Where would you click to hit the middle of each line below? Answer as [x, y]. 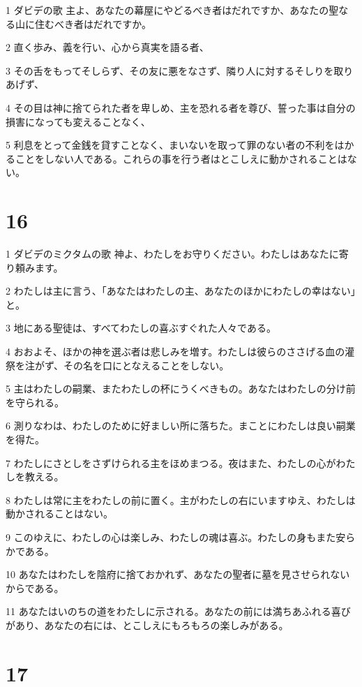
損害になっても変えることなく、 [78, 121]
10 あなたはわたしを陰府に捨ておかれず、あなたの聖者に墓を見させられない [178, 574]
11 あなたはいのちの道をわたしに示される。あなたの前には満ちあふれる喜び [178, 611]
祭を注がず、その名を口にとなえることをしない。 [118, 365]
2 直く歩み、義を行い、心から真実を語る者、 [107, 47]
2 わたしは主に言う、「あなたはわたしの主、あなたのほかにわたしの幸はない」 [181, 291]
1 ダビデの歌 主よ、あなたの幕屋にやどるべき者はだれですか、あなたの [167, 10]
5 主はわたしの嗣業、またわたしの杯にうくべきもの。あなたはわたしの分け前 [181, 389]
